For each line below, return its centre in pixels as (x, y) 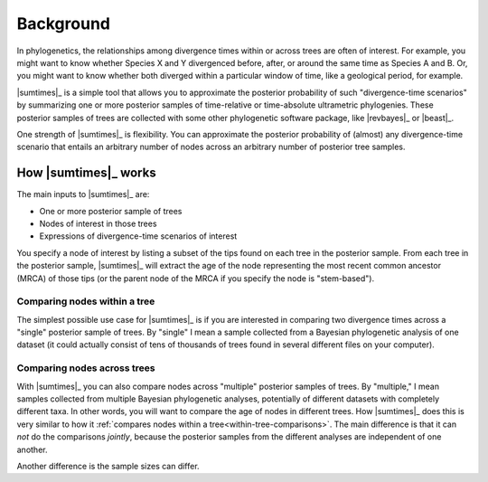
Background (63, 24)
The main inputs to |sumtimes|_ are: (83, 194)
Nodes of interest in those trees (98, 223)
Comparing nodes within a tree (86, 301)
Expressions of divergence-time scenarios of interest (138, 236)
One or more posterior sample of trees (111, 211)
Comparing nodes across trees (86, 368)
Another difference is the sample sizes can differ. (108, 466)
